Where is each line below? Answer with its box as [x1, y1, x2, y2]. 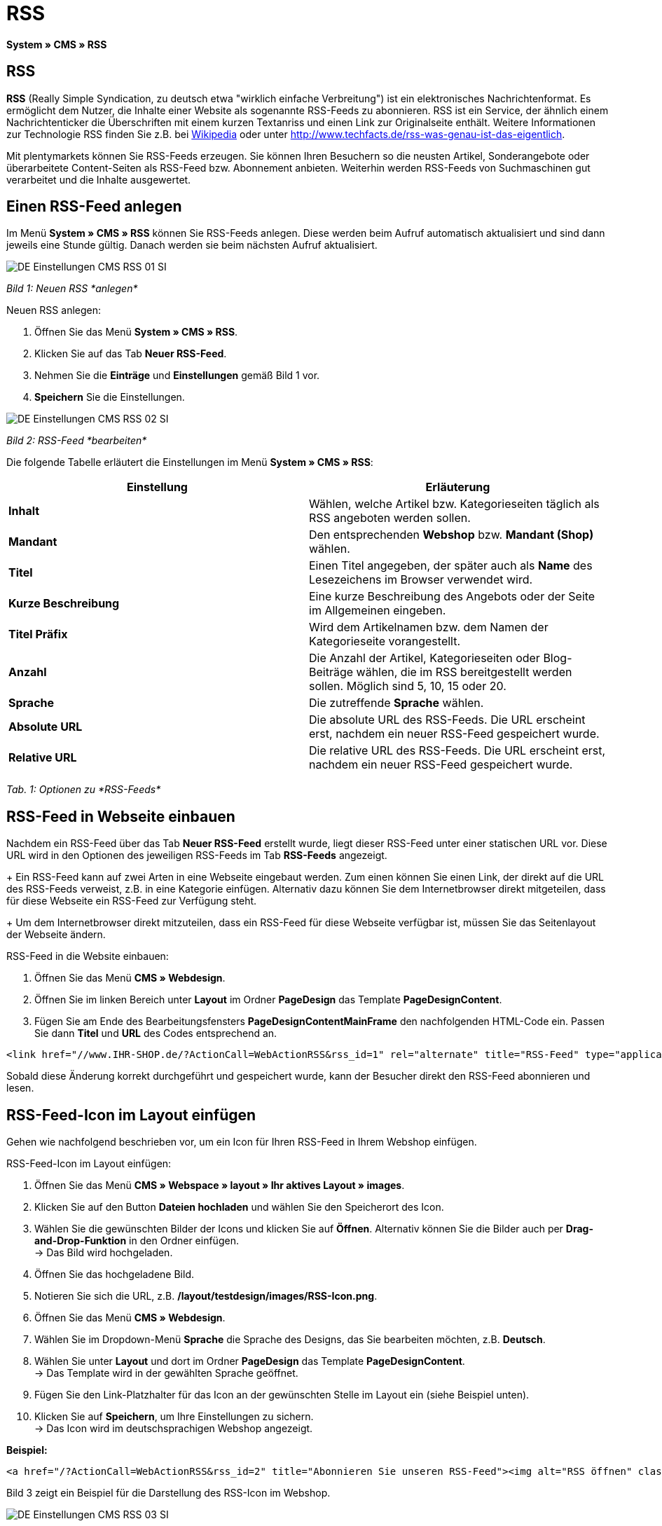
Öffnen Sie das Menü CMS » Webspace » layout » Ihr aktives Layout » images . [34, 1179, 405, 1192]
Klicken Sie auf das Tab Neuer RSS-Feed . [34, 348, 227, 360]
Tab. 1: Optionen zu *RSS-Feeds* [6, 783, 161, 796]
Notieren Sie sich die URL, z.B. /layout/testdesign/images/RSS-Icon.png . [34, 1290, 378, 1302]
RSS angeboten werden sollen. [309, 511, 471, 525]
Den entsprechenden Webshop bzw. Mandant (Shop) [309, 528, 594, 542]
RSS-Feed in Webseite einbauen [6, 807, 235, 825]
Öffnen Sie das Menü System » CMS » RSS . [34, 326, 238, 338]
